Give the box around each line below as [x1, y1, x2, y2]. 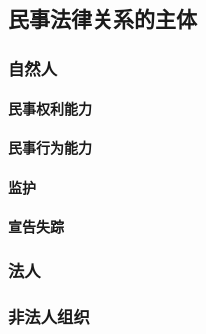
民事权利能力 [8, 98, 92, 119]
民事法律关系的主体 [8, 3, 197, 34]
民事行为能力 [8, 137, 92, 158]
